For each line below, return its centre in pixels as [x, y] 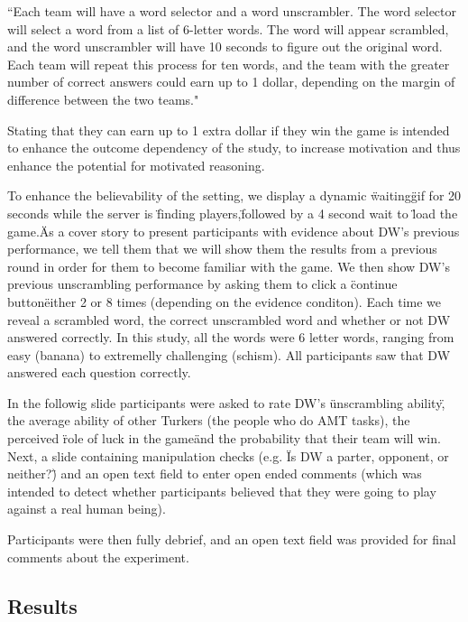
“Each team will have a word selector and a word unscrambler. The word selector [232, 11]
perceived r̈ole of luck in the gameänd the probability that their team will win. [224, 438]
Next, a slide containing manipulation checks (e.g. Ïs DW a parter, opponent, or [228, 455]
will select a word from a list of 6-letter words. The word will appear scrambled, [228, 28]
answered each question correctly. [99, 372]
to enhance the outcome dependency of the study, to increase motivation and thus [234, 148]
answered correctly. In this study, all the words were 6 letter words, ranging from [231, 337]
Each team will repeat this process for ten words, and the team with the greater [229, 64]
